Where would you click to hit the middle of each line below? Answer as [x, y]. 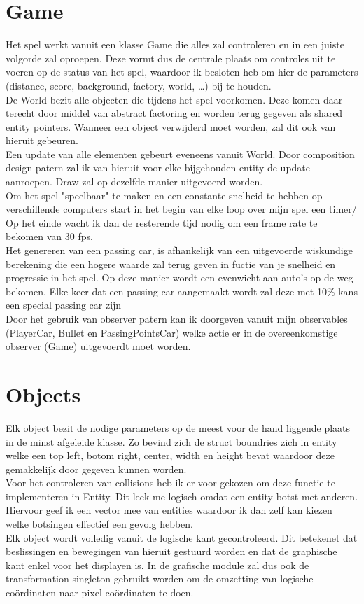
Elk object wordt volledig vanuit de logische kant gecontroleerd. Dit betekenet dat [182, 537]
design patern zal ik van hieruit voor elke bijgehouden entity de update [158, 168]
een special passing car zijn [64, 305]
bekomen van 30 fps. [49, 236]
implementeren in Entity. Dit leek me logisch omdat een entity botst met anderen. [182, 496]
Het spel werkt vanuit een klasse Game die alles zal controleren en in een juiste [175, 44]
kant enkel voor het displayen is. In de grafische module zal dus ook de [157, 564]
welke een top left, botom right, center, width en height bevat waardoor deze [170, 455]
